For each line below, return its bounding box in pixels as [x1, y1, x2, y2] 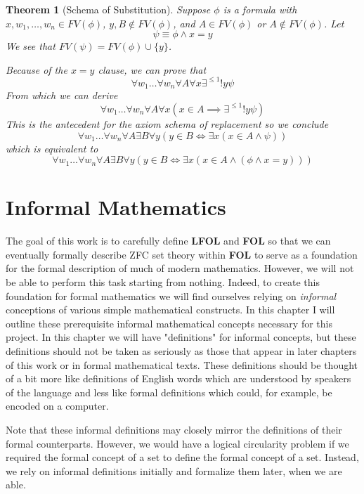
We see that [6, 39, 56, 53]
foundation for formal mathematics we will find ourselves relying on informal [6, 288, 337, 303]
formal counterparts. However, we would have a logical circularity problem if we [6, 436, 349, 450]
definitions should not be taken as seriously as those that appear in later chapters [6, 343, 357, 358]
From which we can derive [6, 88, 118, 103]
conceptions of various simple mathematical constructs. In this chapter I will [6, 302, 335, 317]
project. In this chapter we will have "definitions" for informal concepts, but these [6, 330, 356, 344]
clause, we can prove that [98, 62, 207, 77]
